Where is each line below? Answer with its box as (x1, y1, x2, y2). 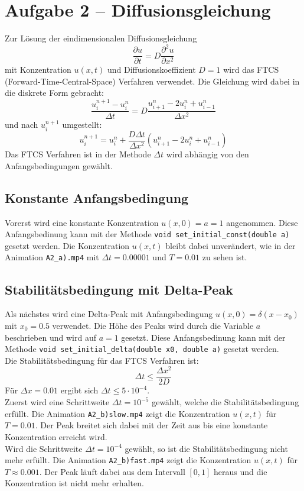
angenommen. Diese (226, 216, 298, 228)
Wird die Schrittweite (5, 442, 83, 454)
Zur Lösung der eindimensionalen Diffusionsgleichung (5, 32, 197, 44)
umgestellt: (62, 118, 102, 131)
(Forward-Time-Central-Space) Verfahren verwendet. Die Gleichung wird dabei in (5, 75, 300, 87)
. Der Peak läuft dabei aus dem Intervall (39, 465, 185, 477)
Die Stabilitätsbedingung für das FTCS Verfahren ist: (5, 354, 199, 366)
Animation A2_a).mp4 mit (5, 251, 99, 263)
